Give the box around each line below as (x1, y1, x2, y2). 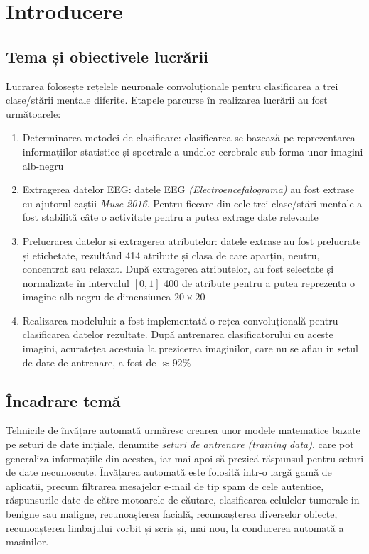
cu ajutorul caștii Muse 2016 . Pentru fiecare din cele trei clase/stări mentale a (22, 195, 363, 210)
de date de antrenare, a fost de (22, 354, 156, 369)
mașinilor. (6, 534, 49, 549)
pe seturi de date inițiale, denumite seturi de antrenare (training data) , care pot (6, 437, 354, 452)
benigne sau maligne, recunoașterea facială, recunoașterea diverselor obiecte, (6, 506, 338, 521)
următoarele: (6, 106, 61, 121)
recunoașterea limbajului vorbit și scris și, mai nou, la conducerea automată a (6, 520, 344, 535)
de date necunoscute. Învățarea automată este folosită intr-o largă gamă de (6, 465, 332, 479)
